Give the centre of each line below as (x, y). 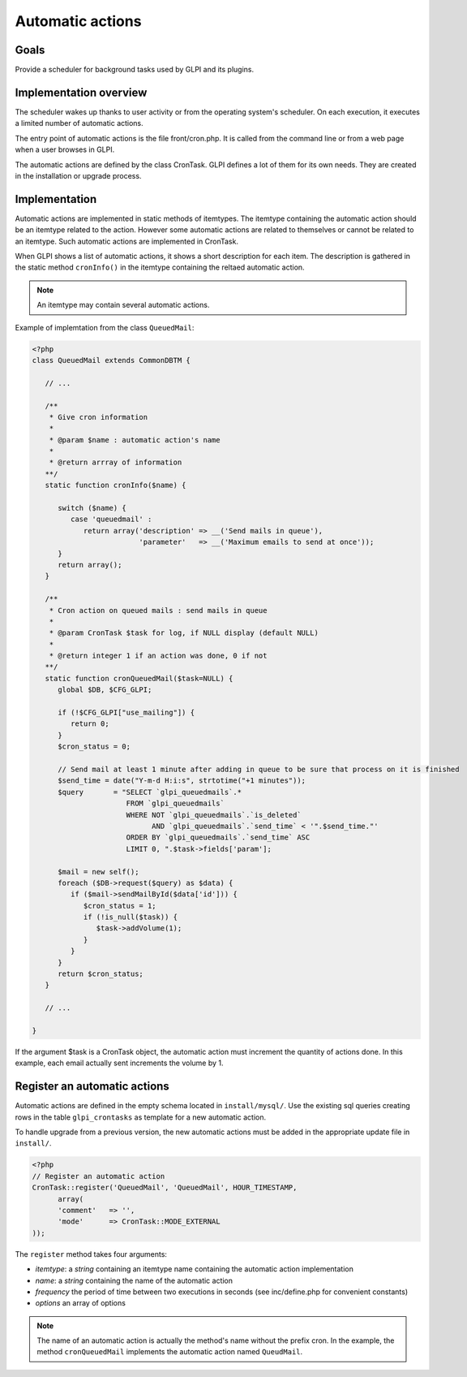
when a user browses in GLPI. (65, 149)
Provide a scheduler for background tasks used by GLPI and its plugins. (135, 70)
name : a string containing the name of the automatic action (134, 1280)
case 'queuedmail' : (111, 519)
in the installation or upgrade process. (78, 175)
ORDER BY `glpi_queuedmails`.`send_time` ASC (218, 837)
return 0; (90, 724)
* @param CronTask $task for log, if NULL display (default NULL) (184, 633)
